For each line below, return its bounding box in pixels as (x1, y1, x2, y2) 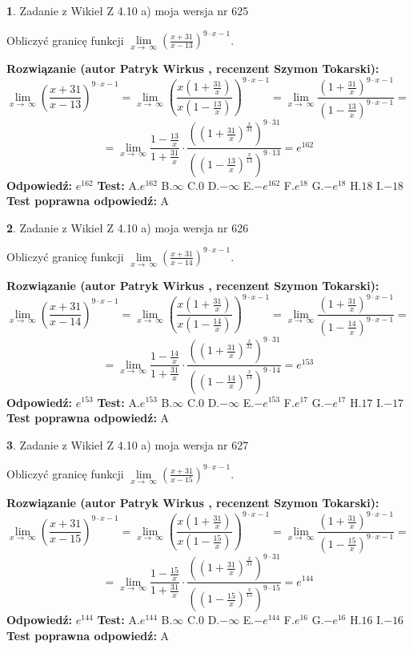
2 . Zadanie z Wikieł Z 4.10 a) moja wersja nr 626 (6, 219, 249, 236)
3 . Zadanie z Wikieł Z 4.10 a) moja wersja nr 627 (6, 436, 249, 453)
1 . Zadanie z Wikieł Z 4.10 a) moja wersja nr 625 (6, 2, 249, 18)
